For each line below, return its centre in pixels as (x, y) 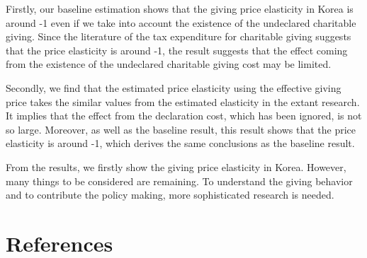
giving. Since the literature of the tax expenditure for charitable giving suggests (179, 36)
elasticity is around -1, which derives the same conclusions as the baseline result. (180, 143)
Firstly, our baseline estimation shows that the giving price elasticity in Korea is (180, 8)
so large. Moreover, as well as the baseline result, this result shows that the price (181, 129)
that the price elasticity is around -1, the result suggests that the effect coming (177, 50)
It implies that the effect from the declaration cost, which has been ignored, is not (184, 116)
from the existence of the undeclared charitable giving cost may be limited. (169, 64)
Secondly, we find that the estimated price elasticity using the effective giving (174, 87)
